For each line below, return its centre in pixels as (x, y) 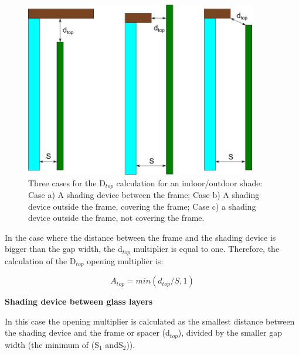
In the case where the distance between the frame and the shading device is (140, 237)
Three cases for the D (67, 182)
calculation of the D (40, 260)
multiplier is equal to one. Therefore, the (206, 249)
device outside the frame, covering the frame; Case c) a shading (142, 206)
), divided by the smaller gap (230, 332)
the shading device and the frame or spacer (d (87, 332)
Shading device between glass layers (79, 301)
